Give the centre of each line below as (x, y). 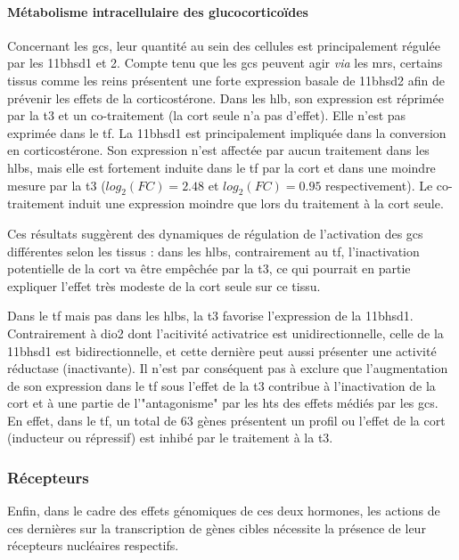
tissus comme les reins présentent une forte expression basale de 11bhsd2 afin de (226, 80)
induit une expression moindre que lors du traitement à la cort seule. (256, 203)
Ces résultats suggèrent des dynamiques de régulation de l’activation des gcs (215, 233)
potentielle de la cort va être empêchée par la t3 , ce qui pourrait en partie (209, 268)
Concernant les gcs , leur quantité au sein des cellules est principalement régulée (224, 45)
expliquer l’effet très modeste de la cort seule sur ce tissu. (164, 285)
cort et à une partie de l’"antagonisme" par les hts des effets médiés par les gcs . (223, 403)
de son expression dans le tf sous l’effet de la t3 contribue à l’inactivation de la (221, 385)
